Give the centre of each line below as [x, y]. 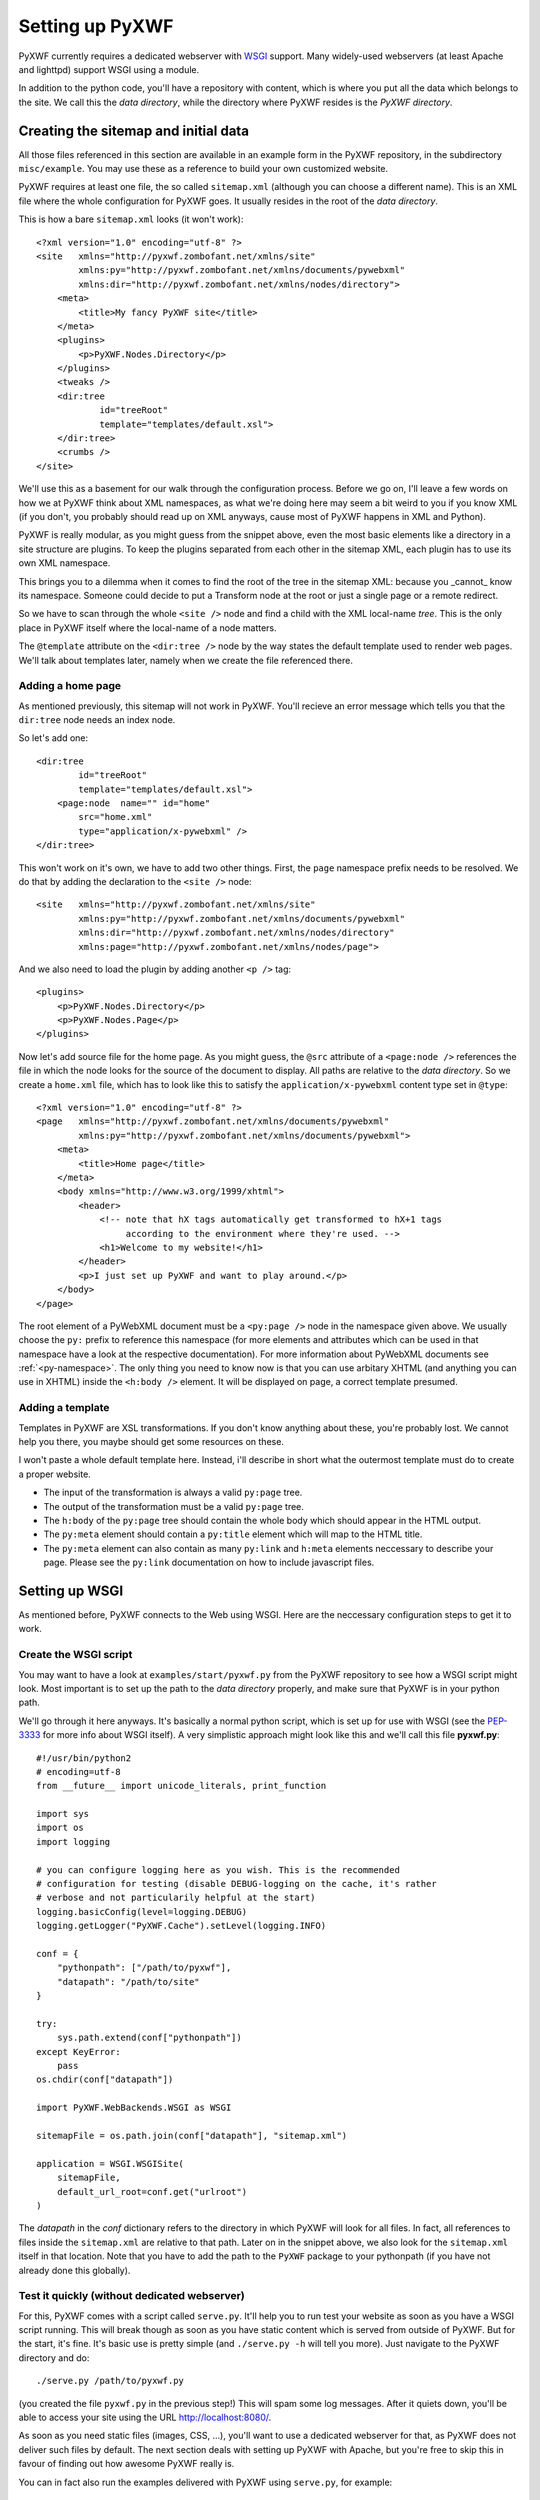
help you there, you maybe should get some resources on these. [151, 1441]
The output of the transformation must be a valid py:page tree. [174, 1506]
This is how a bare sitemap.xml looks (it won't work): [131, 219]
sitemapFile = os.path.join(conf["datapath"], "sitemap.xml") [192, 2136]
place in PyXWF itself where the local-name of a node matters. [147, 627]
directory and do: [54, 2357]
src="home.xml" [115, 817]
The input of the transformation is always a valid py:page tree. [173, 1492]
